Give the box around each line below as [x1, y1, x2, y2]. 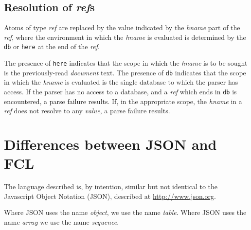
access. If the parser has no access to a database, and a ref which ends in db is [4, 86, 237, 96]
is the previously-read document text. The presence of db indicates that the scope [4, 67, 246, 77]
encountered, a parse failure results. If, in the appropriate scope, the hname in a [4, 96, 242, 106]
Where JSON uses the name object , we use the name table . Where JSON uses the [4, 207, 247, 217]
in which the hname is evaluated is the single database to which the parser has [4, 77, 238, 87]
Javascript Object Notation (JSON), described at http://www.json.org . [4, 191, 216, 201]
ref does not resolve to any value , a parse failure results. [4, 106, 170, 116]
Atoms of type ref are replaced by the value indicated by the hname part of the [4, 22, 240, 33]
